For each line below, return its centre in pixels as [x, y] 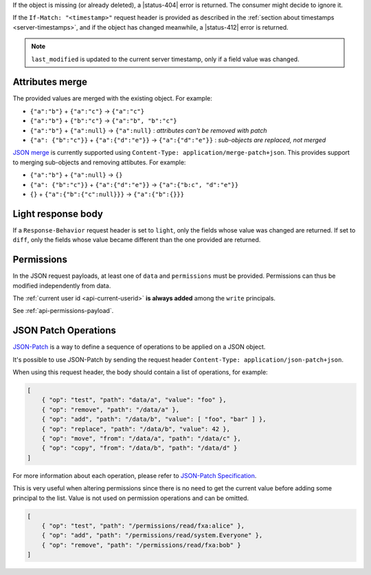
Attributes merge [50, 82]
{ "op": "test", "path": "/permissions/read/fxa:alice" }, [143, 525]
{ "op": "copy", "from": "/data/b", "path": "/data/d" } [139, 448]
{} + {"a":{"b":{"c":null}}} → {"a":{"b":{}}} [107, 194]
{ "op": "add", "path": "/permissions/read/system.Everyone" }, [152, 535]
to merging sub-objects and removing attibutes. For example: [99, 162]
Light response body [58, 214]
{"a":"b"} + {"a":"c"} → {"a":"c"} [87, 111]
